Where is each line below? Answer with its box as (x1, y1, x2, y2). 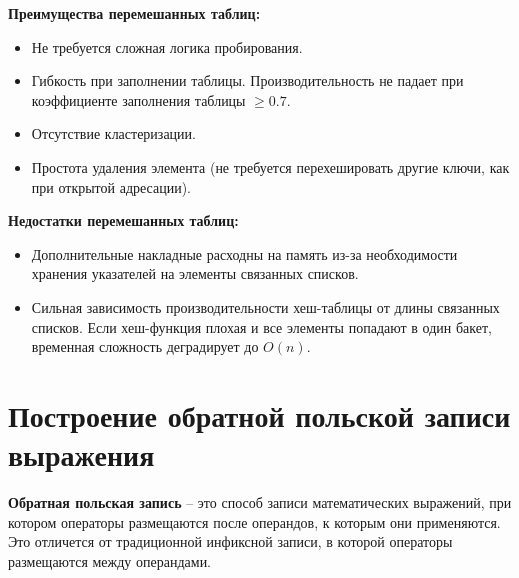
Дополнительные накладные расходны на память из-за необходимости (31, 243, 458, 264)
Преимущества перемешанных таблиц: (8, 3, 261, 23)
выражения (8, 434, 155, 475)
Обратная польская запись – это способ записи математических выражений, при (8, 492, 512, 513)
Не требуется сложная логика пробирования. (31, 36, 303, 57)
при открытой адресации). (31, 176, 191, 197)
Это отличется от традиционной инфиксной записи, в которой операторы (8, 531, 453, 552)
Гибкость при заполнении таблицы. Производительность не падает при (31, 70, 464, 91)
